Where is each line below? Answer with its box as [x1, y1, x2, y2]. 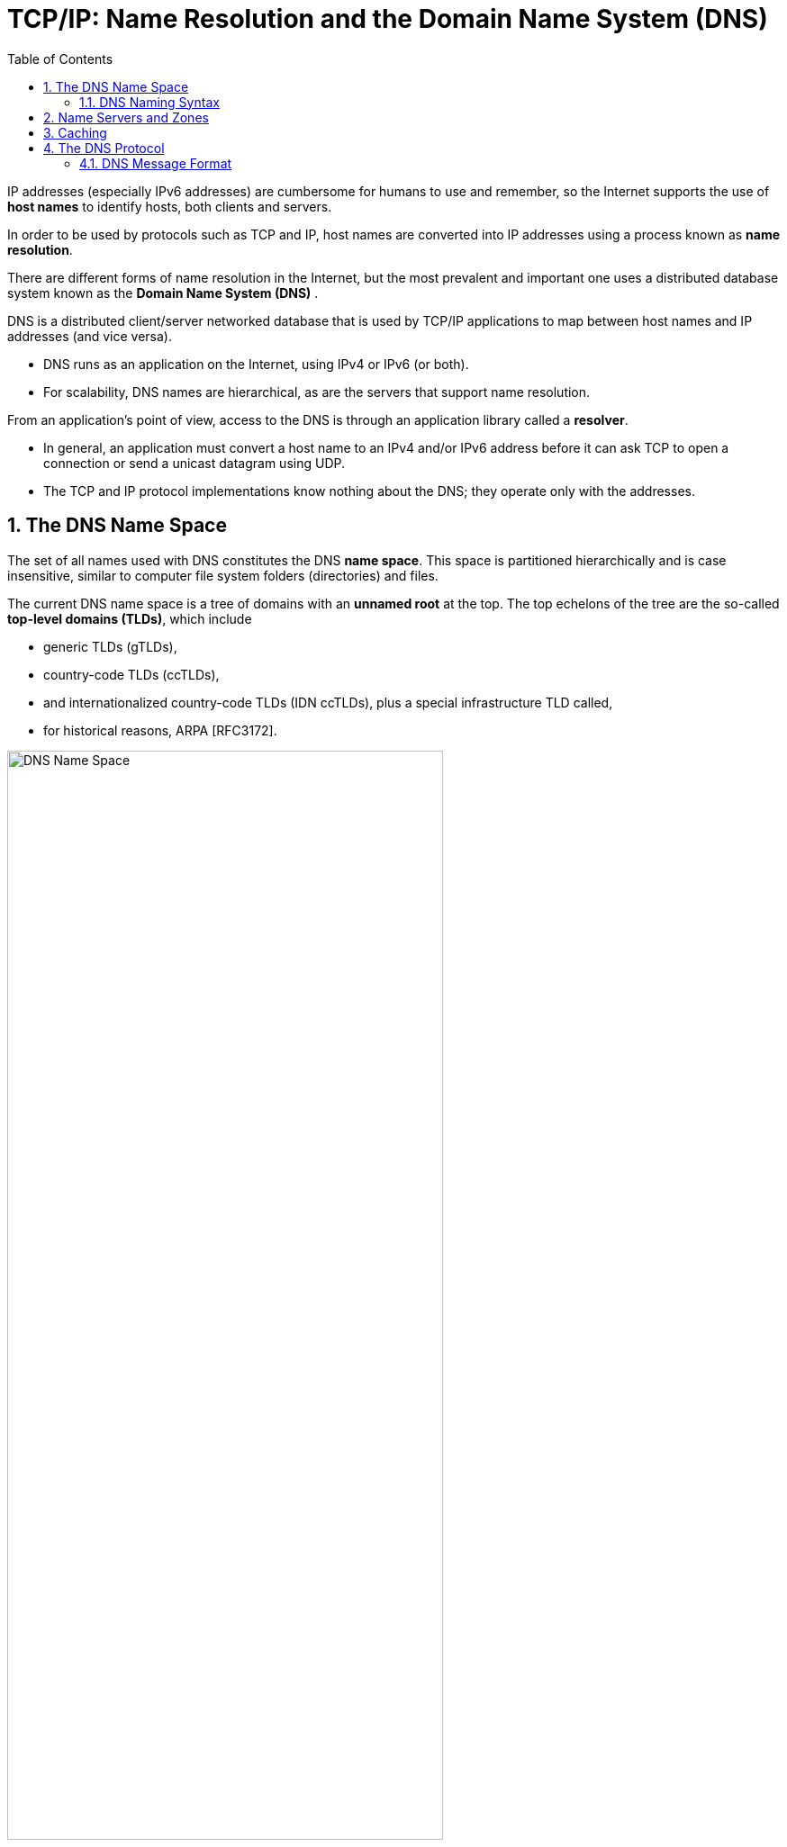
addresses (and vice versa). [7, 328, 172, 344]
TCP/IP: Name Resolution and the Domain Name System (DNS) [7, 4, 768, 34]
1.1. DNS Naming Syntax [79, 94, 220, 110]
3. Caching [43, 124, 107, 140]
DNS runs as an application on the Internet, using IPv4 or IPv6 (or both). [43, 356, 469, 372]
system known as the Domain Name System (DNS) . [7, 284, 319, 301]
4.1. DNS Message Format [79, 155, 232, 171]
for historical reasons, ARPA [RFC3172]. [43, 722, 277, 738]
